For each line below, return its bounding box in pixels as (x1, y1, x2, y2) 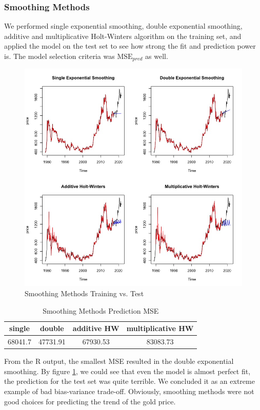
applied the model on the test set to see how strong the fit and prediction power (4, 40, 256, 51)
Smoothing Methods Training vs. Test (25, 288, 144, 299)
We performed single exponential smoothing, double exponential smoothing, (4, 20, 243, 31)
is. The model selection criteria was (4, 51, 115, 61)
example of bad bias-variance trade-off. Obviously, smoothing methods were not (4, 385, 254, 396)
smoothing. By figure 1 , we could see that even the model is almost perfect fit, (4, 365, 251, 376)
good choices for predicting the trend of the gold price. (4, 396, 176, 406)
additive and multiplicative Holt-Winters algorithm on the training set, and (4, 30, 242, 41)
